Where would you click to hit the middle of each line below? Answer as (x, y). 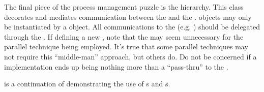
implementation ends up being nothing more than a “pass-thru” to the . (116, 66)
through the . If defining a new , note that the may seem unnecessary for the (124, 36)
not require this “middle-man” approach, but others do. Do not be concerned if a (130, 56)
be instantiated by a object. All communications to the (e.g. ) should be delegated (132, 27)
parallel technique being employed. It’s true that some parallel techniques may (126, 47)
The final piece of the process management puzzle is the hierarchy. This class (124, 7)
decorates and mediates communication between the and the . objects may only (128, 17)
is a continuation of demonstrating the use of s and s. (87, 84)
